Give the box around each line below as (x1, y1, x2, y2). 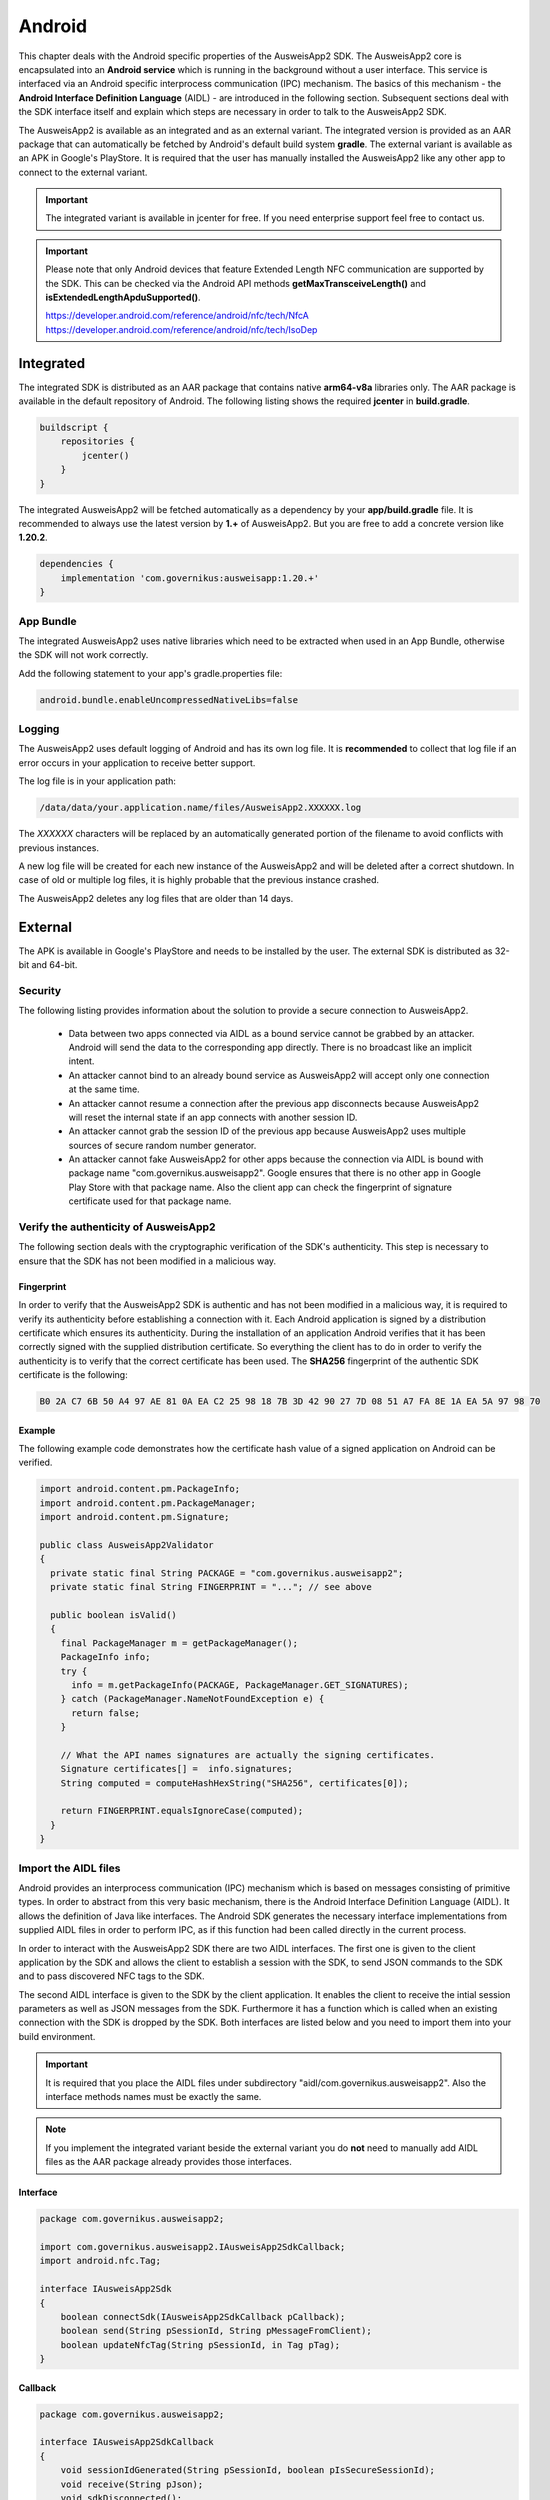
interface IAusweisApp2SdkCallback (39, 2436, 214, 2448)
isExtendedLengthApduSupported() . (45, 291, 201, 304)
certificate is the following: (18, 1369, 129, 1381)
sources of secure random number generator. (68, 1139, 257, 1151)
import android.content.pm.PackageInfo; (39, 1483, 240, 1495)
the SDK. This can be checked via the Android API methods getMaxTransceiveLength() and (45, 277, 427, 289)
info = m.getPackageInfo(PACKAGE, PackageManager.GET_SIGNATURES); (71, 1679, 409, 1690)
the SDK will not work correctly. (18, 649, 149, 661)
